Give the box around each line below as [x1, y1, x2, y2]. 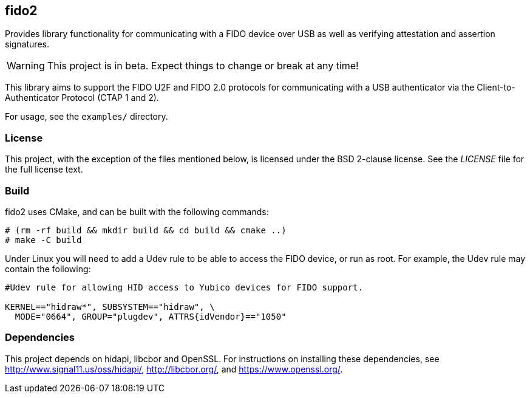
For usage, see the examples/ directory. [5, 111, 168, 122]
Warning [7, 60, 45, 72]
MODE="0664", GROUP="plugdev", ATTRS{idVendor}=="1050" [15, 311, 287, 321]
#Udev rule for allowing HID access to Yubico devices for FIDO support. [5, 282, 364, 292]
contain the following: [5, 263, 91, 274]
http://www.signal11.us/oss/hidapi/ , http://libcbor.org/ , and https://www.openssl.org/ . [5, 363, 343, 374]
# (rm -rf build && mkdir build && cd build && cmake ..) [5, 225, 287, 235]
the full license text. [5, 164, 83, 175]
